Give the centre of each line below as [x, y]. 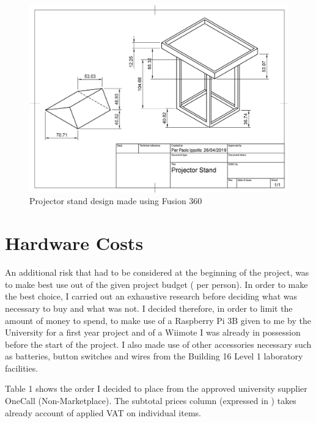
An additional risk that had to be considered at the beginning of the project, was [157, 272]
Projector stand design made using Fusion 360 [116, 201]
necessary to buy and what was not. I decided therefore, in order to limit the [149, 308]
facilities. [22, 368]
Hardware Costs [74, 243]
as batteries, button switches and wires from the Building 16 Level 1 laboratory [154, 356]
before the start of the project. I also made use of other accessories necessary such [158, 344]
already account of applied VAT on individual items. [103, 412]
